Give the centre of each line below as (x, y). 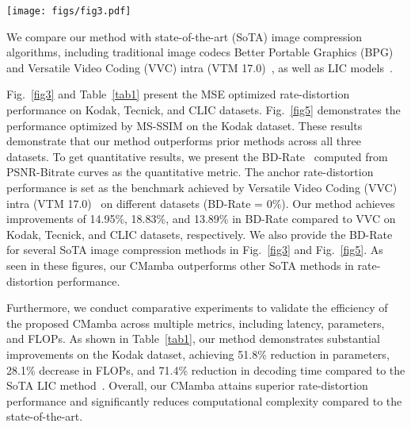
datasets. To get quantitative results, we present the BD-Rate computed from (197, 156)
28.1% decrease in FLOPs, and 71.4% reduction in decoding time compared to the (206, 369)
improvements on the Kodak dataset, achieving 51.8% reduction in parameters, (198, 354)
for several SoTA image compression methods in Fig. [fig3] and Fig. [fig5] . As (195, 250)
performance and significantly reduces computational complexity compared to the (204, 400)
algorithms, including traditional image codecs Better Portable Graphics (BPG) (200, 52)
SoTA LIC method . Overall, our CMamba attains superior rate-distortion (187, 385)
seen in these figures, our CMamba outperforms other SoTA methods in (180, 265)
